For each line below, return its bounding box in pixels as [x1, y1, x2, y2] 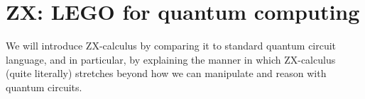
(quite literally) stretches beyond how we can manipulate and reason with [6, 66, 327, 81]
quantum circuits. [6, 79, 82, 94]
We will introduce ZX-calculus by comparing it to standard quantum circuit [6, 38, 337, 53]
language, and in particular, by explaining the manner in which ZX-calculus [6, 52, 336, 66]
